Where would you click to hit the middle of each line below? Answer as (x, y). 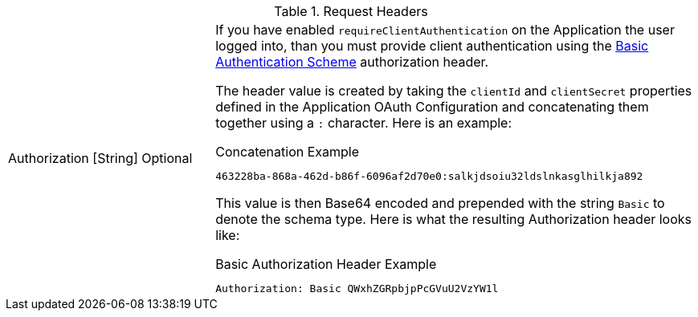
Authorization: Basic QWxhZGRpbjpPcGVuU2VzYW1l (357, 289)
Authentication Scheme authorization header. (352, 62)
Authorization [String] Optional (100, 158)
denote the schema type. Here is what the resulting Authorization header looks (454, 219)
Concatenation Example (288, 152)
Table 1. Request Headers (351, 11)
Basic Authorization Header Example (326, 264)
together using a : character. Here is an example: (364, 123)
